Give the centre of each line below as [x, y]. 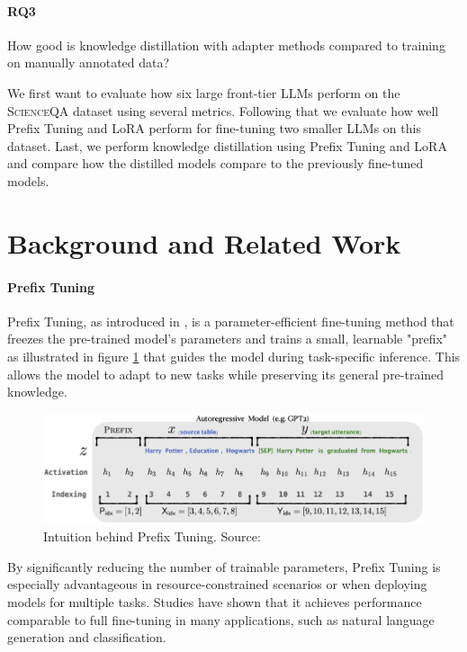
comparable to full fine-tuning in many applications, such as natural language [221, 619]
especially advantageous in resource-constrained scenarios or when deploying [217, 584]
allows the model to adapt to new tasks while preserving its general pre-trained [226, 374]
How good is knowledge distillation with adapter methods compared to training [226, 45]
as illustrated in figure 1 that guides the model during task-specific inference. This [234, 356]
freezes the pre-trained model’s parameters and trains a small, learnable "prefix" [228, 339]
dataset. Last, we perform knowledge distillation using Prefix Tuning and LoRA [227, 145]
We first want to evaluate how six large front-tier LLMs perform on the [204, 92]
